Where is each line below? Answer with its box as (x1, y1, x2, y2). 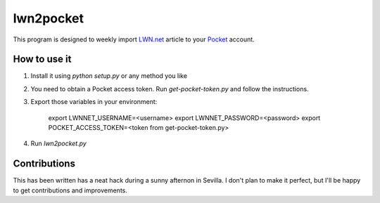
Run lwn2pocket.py (30, 139, 87, 148)
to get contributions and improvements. (13, 186, 128, 195)
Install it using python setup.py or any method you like (30, 72, 188, 80)
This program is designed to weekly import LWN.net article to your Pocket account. (13, 35, 255, 44)
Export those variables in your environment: (30, 98, 158, 106)
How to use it (13, 53, 72, 65)
